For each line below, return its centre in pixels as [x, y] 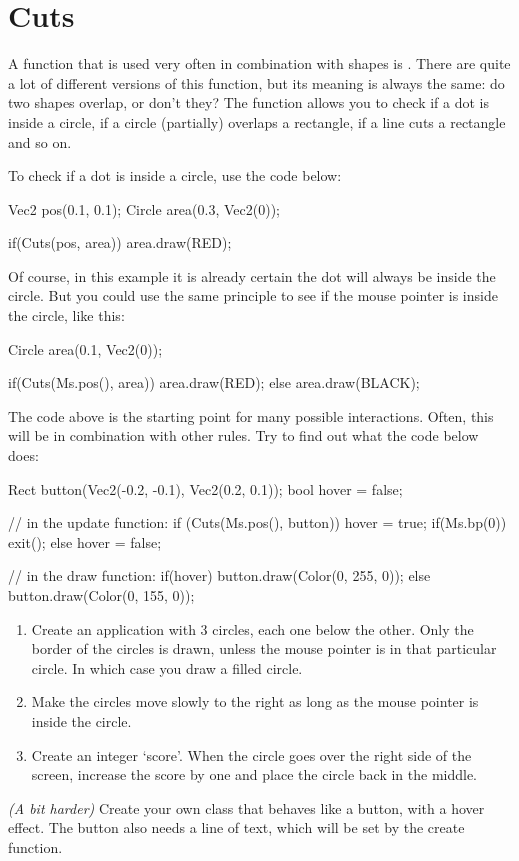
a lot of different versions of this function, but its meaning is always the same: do [256, 82]
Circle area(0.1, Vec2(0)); [85, 348]
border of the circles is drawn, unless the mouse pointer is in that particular [264, 648]
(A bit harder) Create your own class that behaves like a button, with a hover [246, 807]
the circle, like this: [66, 315]
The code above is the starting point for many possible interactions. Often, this [251, 415]
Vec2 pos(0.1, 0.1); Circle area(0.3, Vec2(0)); [144, 208]
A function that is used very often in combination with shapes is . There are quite [259, 63]
